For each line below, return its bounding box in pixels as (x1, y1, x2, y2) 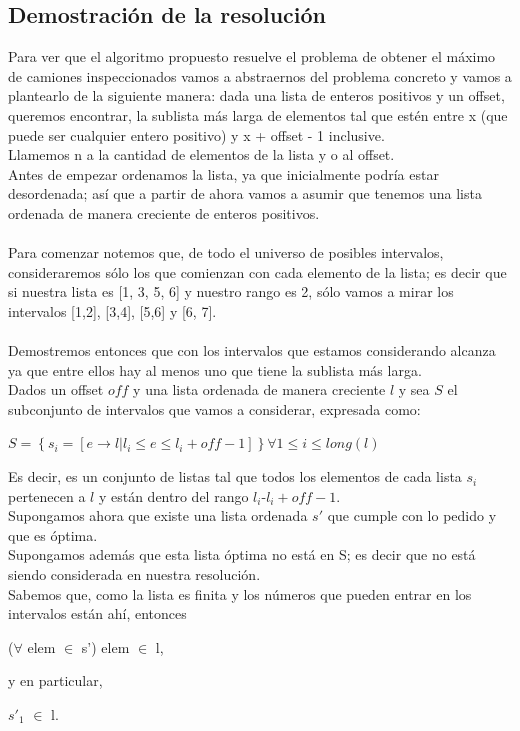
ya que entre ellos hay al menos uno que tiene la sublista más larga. (8, 359, 422, 380)
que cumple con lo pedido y (327, 505, 497, 526)
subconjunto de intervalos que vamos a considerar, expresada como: (8, 398, 421, 419)
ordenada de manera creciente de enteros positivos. (8, 202, 320, 223)
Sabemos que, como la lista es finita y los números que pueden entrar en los (8, 583, 472, 604)
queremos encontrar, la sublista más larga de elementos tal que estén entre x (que (8, 104, 508, 125)
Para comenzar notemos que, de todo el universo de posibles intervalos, (8, 242, 444, 263)
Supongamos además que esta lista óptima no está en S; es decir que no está (8, 544, 476, 565)
